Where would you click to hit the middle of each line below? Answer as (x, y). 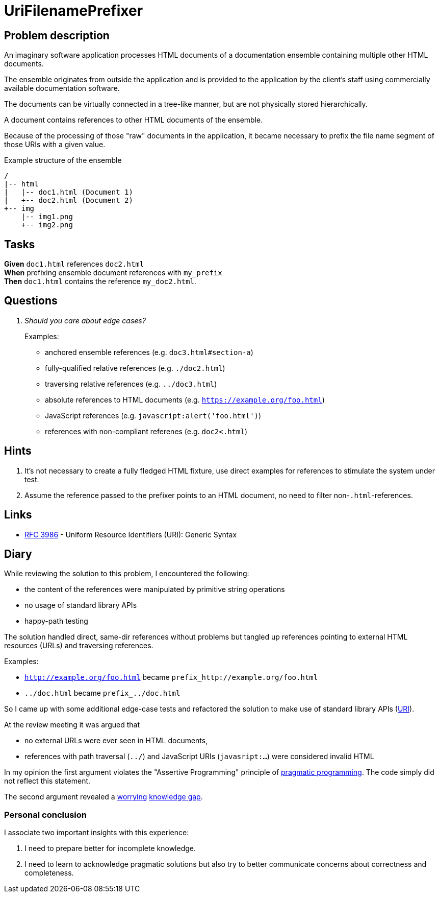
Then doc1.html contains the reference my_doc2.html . (100, 281)
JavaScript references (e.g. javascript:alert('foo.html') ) (153, 415)
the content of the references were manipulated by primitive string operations (155, 589)
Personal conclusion (45, 815)
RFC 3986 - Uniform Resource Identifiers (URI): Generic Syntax (131, 534)
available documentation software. (62, 88)
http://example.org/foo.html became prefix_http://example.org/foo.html (171, 677)
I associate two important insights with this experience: (97, 833)
